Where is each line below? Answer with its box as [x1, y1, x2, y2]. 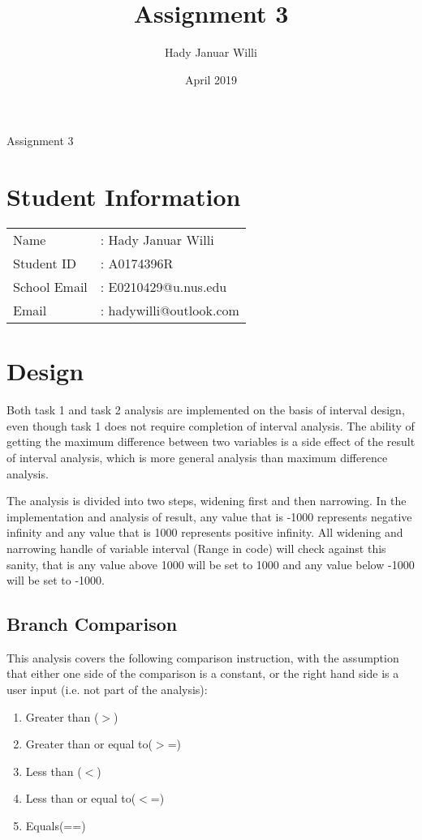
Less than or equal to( [25, 790, 136, 807]
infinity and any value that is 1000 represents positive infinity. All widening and [6, 524, 403, 541]
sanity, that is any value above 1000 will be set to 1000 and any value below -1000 [6, 555, 415, 572]
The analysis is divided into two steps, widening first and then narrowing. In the [6, 492, 407, 509]
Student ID [13, 254, 77, 273]
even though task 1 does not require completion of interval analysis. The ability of [6, 417, 415, 434]
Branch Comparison [6, 611, 178, 636]
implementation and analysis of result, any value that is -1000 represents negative [6, 508, 412, 525]
